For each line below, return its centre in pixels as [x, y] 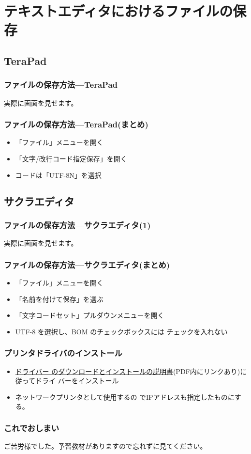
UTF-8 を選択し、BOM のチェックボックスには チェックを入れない [121, 331]
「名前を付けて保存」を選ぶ [59, 299]
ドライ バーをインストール [77, 381]
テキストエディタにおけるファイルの [118, 11]
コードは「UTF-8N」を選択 [58, 175]
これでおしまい [32, 428]
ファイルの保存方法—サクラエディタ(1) [77, 225]
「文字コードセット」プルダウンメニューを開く [90, 315]
